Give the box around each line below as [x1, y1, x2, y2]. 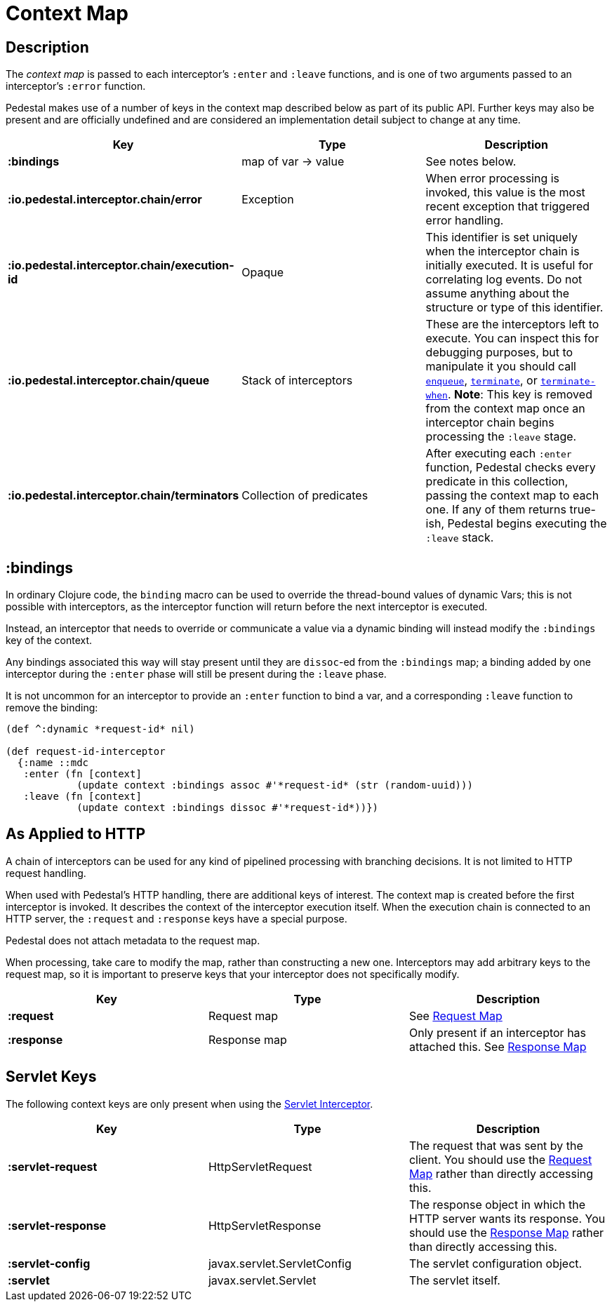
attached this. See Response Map [408, 1039, 587, 1054]
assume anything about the [425, 286, 570, 301]
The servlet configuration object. [408, 1256, 583, 1271]
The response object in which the [408, 1197, 586, 1212]
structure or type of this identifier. [425, 300, 604, 315]
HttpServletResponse [208, 1218, 321, 1233]
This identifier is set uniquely [425, 230, 578, 245]
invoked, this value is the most [425, 185, 585, 200]
